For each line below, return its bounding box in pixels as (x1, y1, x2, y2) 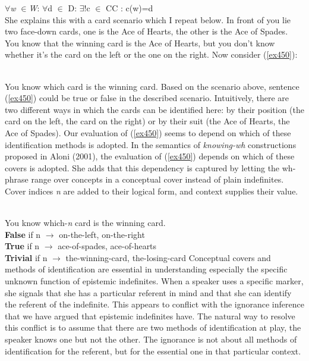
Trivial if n (5, 251, 48, 263)
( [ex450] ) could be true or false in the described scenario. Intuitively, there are (5, 92, 289, 104)
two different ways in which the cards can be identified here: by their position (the (5, 103, 304, 115)
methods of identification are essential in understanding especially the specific (5, 263, 288, 275)
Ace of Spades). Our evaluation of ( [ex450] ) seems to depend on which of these (5, 126, 291, 139)
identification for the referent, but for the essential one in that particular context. (5, 344, 301, 357)
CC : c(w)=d (106, 2, 153, 14)
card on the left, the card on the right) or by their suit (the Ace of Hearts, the (5, 115, 290, 127)
